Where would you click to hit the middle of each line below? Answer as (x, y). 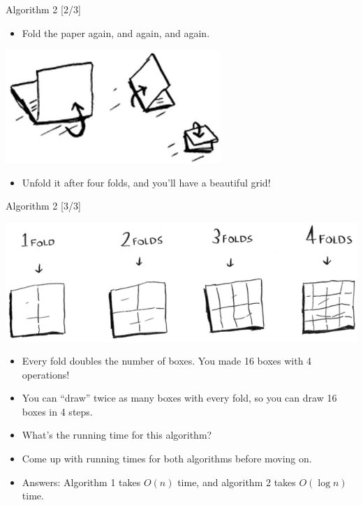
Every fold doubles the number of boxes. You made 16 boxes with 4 (167, 361)
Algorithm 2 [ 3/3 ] (43, 206)
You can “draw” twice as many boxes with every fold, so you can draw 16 (179, 398)
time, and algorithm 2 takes (237, 482)
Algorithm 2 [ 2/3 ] (43, 9)
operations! (46, 374)
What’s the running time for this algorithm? (117, 435)
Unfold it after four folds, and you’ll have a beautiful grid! (146, 182)
